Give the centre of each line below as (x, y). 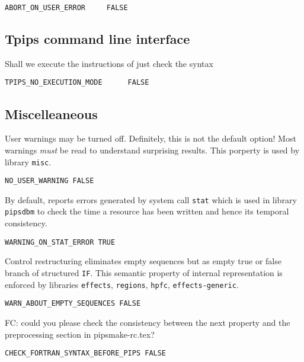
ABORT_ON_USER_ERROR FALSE (66, 8)
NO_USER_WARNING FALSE (49, 181)
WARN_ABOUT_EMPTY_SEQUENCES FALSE (73, 304)
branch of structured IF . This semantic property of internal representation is (144, 272)
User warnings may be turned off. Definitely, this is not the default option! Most (151, 138)
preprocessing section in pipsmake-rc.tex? (80, 334)
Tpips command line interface (97, 39)
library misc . (28, 161)
